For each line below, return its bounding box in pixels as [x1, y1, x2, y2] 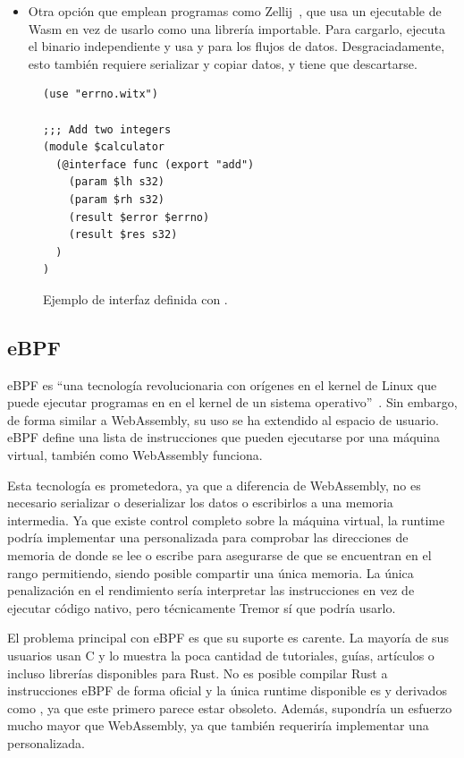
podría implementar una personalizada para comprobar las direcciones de [7, 528, 409, 547]
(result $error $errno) [68, 210, 210, 224]
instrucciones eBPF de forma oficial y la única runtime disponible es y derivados [7, 681, 447, 700]
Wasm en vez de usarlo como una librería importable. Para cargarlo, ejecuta [28, 19, 445, 38]
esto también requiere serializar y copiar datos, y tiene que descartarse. [28, 54, 418, 72]
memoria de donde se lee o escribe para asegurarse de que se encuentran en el [7, 546, 432, 565]
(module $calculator [43, 141, 165, 154]
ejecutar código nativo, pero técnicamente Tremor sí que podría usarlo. [7, 598, 396, 617]
